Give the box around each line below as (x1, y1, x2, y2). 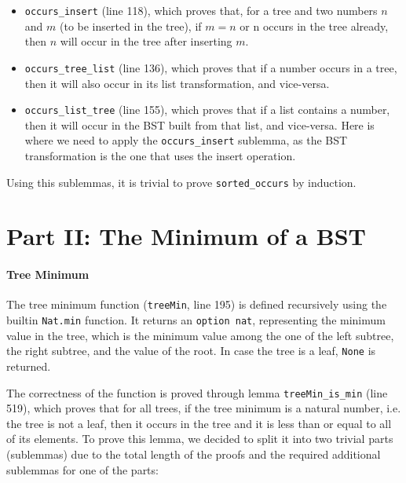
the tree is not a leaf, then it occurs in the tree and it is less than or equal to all (6, 415, 392, 431)
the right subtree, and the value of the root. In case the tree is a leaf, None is (6, 342, 376, 359)
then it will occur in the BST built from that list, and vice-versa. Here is (24, 116, 375, 133)
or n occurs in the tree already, (240, 17, 389, 34)
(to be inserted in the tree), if (59, 17, 202, 34)
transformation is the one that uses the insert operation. (24, 148, 296, 163)
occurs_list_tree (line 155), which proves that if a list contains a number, (24, 101, 390, 118)
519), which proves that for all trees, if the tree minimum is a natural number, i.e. (6, 400, 401, 416)
